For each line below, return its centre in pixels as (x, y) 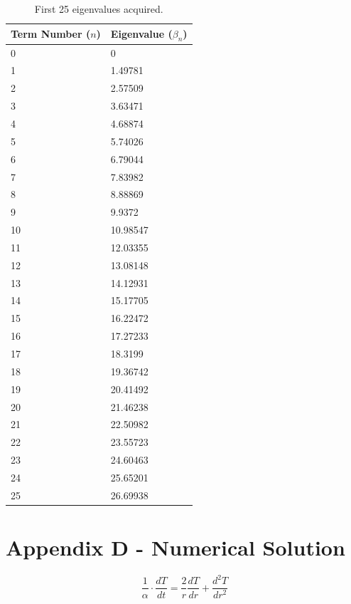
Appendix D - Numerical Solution (175, 547)
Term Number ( (51, 34)
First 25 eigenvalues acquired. (99, 9)
